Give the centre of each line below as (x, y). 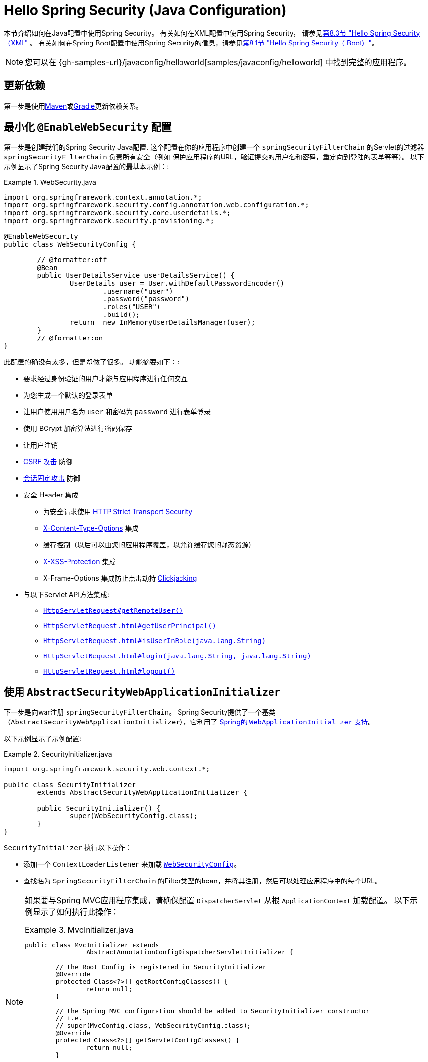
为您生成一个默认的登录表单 (68, 395)
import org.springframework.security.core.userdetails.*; (117, 213)
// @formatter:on (70, 338)
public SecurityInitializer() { (99, 808)
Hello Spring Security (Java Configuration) (145, 10)
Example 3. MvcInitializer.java (79, 930)
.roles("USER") (132, 307)
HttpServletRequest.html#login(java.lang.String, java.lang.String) (177, 656)
